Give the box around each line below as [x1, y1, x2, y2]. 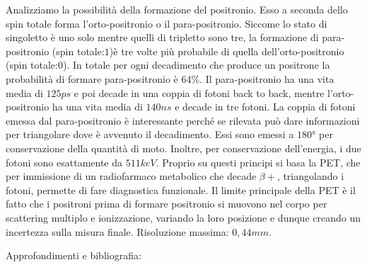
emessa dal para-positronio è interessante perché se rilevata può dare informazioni [6, 113, 360, 127]
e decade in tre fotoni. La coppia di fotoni [175, 99, 356, 114]
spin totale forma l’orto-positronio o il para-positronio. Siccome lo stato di [6, 16, 327, 30]
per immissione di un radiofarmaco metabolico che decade [6, 169, 257, 183]
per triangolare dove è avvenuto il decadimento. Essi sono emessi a [6, 127, 294, 142]
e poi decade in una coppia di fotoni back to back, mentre [74, 85, 325, 100]
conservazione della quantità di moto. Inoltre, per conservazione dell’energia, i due [6, 140, 361, 155]
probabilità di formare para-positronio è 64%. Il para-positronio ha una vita [6, 71, 334, 86]
